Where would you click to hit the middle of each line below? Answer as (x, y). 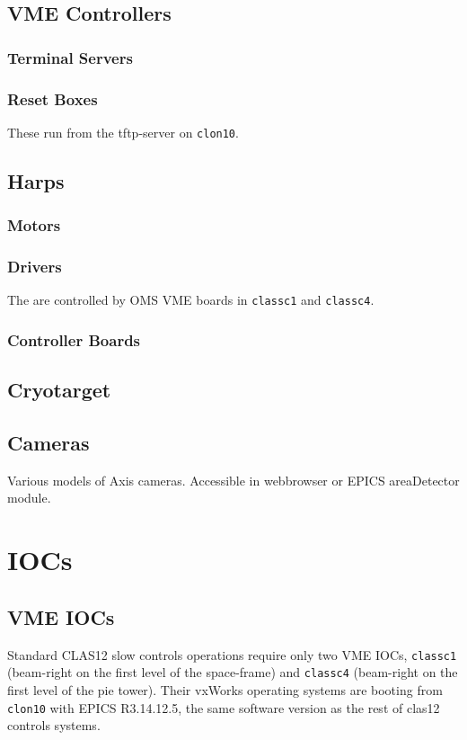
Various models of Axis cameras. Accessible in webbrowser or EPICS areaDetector (233, 480)
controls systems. (54, 725)
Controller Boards (74, 339)
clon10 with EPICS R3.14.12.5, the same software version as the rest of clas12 (224, 707)
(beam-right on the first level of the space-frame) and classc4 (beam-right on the (233, 672)
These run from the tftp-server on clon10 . (123, 132)
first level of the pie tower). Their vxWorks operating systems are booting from (225, 689)
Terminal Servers (70, 57)
